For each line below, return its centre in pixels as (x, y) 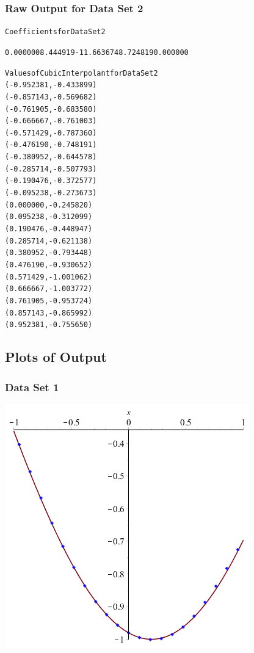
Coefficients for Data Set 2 (55, 32)
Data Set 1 (32, 387)
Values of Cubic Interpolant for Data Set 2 (82, 73)
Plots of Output (56, 357)
